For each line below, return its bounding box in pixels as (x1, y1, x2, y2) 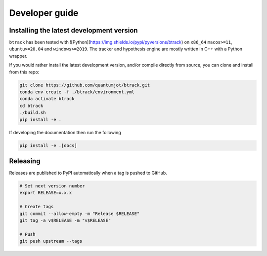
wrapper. (9, 53, 28, 59)
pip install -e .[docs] (19, 143, 78, 148)
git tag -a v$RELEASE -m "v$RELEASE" (19, 218, 111, 223)
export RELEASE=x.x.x (19, 190, 72, 196)
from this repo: (9, 69, 40, 75)
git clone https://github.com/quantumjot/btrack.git (19, 82, 150, 88)
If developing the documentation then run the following (9, 129, 121, 135)
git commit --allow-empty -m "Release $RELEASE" (19, 211, 140, 217)
